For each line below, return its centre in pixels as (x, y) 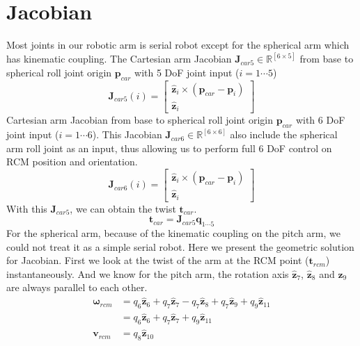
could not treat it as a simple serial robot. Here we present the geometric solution (180, 246)
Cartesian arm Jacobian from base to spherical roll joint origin (140, 120)
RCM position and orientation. (72, 162)
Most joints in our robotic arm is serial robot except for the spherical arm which (178, 45)
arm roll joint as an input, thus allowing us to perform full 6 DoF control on (169, 148)
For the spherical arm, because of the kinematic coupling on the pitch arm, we (173, 233)
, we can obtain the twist (123, 208)
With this (27, 208)
